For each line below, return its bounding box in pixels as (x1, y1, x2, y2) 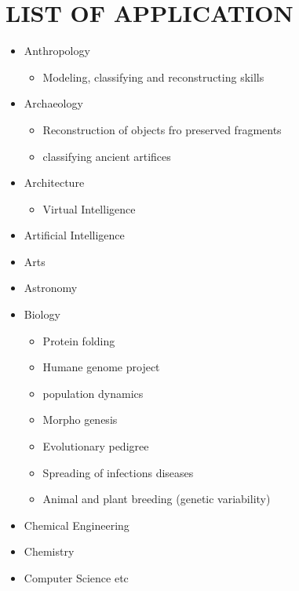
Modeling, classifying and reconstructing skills (42, 68, 264, 85)
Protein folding (42, 332, 115, 348)
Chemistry (24, 543, 75, 560)
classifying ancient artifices (42, 148, 171, 164)
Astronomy (24, 279, 78, 296)
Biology (24, 306, 60, 323)
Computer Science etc (24, 570, 129, 586)
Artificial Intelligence (24, 227, 125, 243)
